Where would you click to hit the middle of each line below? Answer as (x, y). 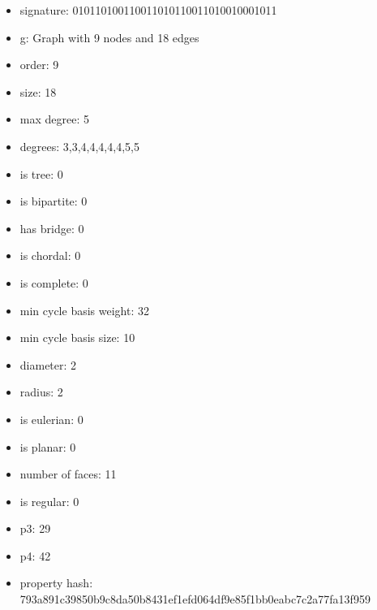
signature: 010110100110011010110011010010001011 (148, 10)
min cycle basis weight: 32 (84, 310)
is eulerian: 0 (51, 419)
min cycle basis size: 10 (77, 337)
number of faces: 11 (68, 474)
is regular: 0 (49, 501)
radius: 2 (41, 392)
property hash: (56, 583)
